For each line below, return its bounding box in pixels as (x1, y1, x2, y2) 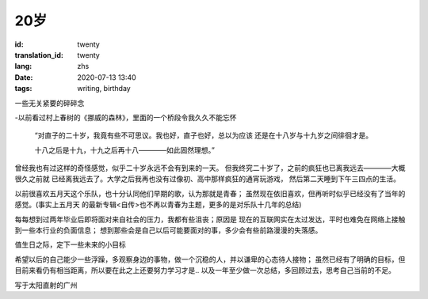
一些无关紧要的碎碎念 (14, 98, 85, 108)
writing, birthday (77, 84, 131, 93)
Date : (14, 72, 33, 82)
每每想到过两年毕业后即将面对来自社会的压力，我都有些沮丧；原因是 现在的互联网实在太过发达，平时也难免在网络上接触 (14, 214, 406, 224)
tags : (14, 84, 32, 93)
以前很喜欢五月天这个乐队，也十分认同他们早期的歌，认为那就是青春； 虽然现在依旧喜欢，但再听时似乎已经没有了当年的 (14, 188, 406, 198)
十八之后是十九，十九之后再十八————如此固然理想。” (34, 145, 216, 154)
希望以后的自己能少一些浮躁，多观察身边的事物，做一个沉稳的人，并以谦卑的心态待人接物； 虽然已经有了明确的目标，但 (14, 254, 406, 264)
